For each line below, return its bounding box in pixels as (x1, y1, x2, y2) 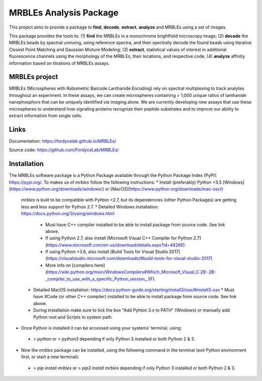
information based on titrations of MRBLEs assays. (9, 60, 110, 66)
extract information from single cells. (9, 112, 82, 118)
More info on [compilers (45, 262, 94, 268)
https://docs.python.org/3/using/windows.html (21, 211, 115, 217)
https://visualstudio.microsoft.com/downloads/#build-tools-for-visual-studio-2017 (47, 255, 211, 261)
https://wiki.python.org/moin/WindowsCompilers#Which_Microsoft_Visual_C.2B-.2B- (47, 269, 216, 275)
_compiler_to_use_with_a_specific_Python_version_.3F (45, 276, 153, 282)
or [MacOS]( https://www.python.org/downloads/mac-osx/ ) (105, 186, 223, 191)
